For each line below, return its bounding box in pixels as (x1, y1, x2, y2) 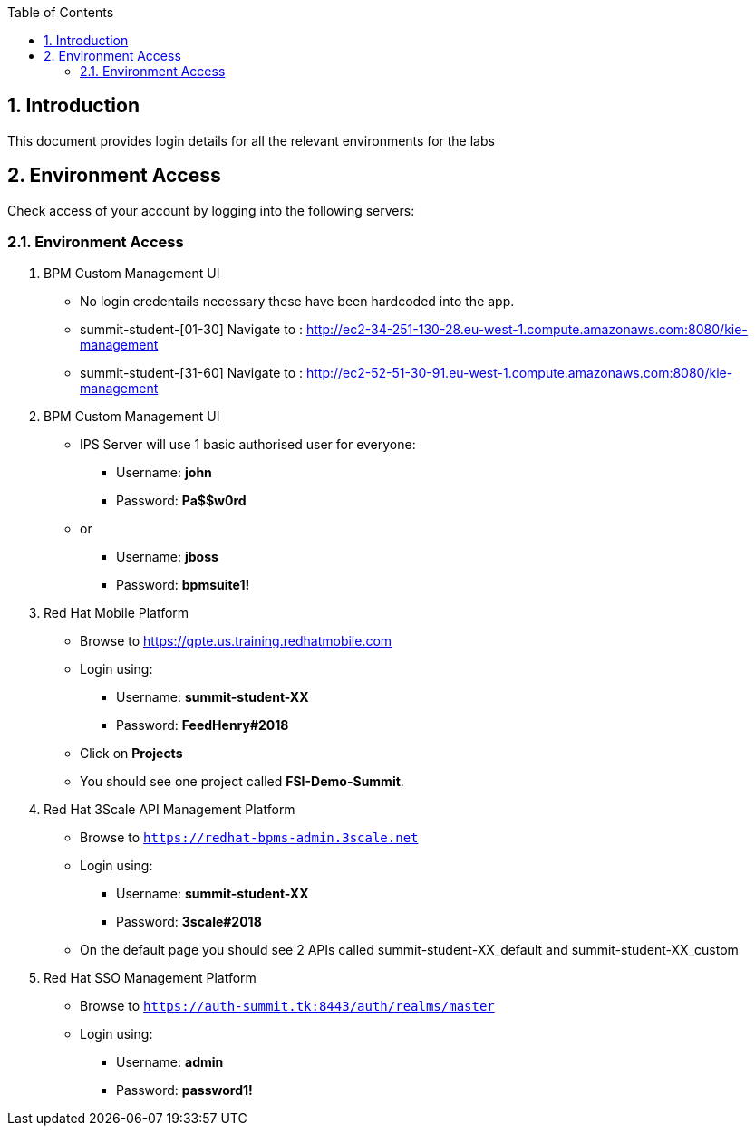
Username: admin (116, 1054, 224, 1071)
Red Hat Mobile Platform (44, 605, 189, 621)
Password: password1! (116, 1082, 253, 1099)
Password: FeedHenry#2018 (116, 717, 289, 734)
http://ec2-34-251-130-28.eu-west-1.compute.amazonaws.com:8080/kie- (305, 322, 748, 338)
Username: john (116, 465, 212, 481)
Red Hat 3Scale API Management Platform (44, 802, 295, 818)
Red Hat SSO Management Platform (44, 970, 257, 986)
